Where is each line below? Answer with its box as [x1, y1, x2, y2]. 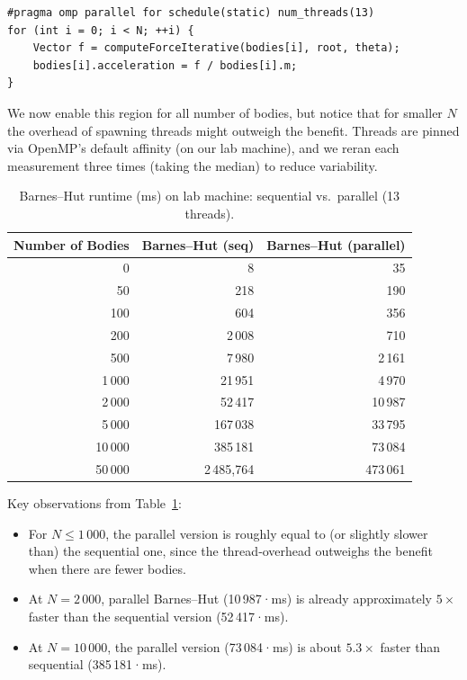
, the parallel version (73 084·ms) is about [107, 637, 342, 656]
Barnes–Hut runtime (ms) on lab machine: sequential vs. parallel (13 [19, 186, 400, 205]
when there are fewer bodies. [28, 559, 186, 577]
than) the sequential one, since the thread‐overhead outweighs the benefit [28, 541, 433, 560]
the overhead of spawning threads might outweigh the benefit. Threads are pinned [7, 121, 460, 139]
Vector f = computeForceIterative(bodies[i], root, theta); [32, 41, 400, 55]
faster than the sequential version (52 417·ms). [28, 607, 289, 626]
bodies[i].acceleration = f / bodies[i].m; [32, 58, 298, 72]
